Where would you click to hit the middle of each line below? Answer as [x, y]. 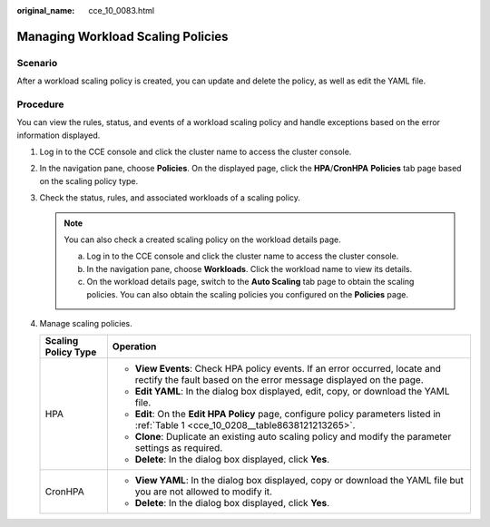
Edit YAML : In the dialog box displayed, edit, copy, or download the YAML [292, 392]
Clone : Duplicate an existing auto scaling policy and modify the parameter [293, 437]
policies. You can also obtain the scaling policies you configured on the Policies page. [247, 294]
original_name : [46, 10]
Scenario [37, 63]
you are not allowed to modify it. [203, 492]
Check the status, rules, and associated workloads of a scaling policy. [170, 198]
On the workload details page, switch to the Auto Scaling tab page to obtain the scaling [250, 282]
